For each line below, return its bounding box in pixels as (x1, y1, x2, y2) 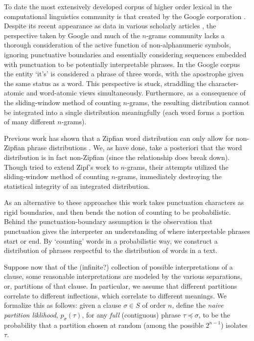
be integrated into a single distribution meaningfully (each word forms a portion (4, 107, 244, 117)
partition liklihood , (4, 309, 58, 319)
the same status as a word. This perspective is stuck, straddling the (4, 78, 207, 88)
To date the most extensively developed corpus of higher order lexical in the (4, 1, 232, 11)
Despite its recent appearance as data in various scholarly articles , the (4, 21, 216, 31)
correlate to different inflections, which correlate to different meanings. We (4, 290, 227, 300)
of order (142, 300, 166, 310)
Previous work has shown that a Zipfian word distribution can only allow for (4, 133, 233, 143)
